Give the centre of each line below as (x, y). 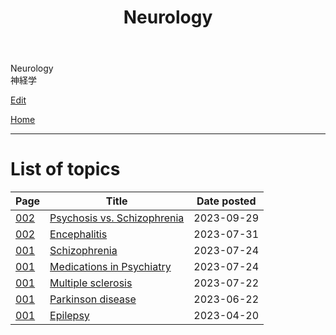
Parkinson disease (93, 299)
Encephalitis (78, 234)
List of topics (65, 169)
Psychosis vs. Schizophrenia (117, 218)
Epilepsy (69, 316)
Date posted (226, 201)
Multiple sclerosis (91, 283)
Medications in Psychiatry (110, 267)
